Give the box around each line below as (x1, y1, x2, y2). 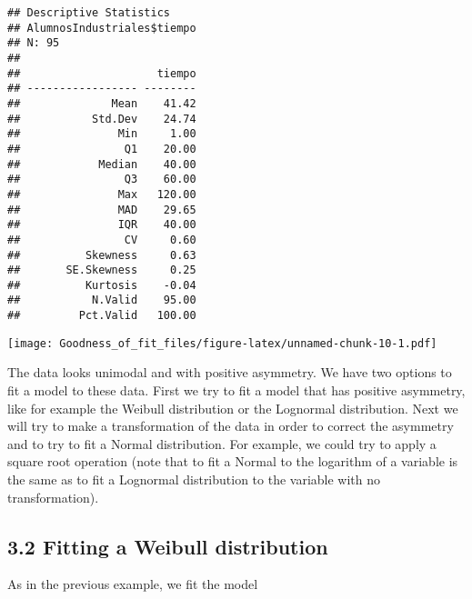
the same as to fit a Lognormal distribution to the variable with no (7, 470, 381, 488)
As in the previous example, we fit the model (7, 574, 258, 594)
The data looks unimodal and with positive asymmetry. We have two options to (7, 363, 452, 382)
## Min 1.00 (7, 127, 196, 141)
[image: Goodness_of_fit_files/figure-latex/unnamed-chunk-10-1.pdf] (7, 336, 437, 350)
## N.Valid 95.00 (7, 294, 196, 307)
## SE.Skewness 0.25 (7, 264, 196, 277)
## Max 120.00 (7, 187, 196, 201)
